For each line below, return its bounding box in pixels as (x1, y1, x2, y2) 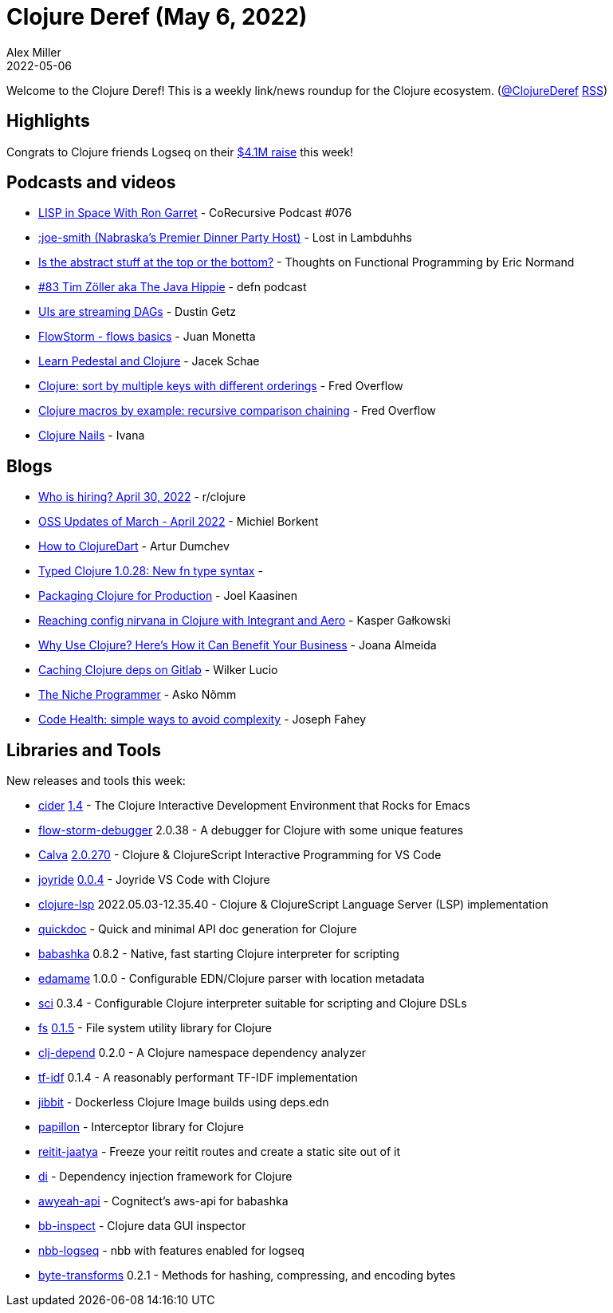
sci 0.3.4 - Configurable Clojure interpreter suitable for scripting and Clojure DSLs (38, 996, 467, 1011)
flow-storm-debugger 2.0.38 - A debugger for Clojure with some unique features (38, 823, 464, 838)
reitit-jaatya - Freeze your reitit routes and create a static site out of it (38, 1145, 401, 1159)
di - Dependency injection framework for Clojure (38, 1169, 293, 1184)
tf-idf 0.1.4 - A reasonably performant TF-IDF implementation (38, 1071, 358, 1085)
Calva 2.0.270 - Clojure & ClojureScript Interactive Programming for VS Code (38, 848, 442, 862)
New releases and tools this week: (6, 774, 186, 788)
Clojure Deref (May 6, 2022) (6, 3, 308, 30)
